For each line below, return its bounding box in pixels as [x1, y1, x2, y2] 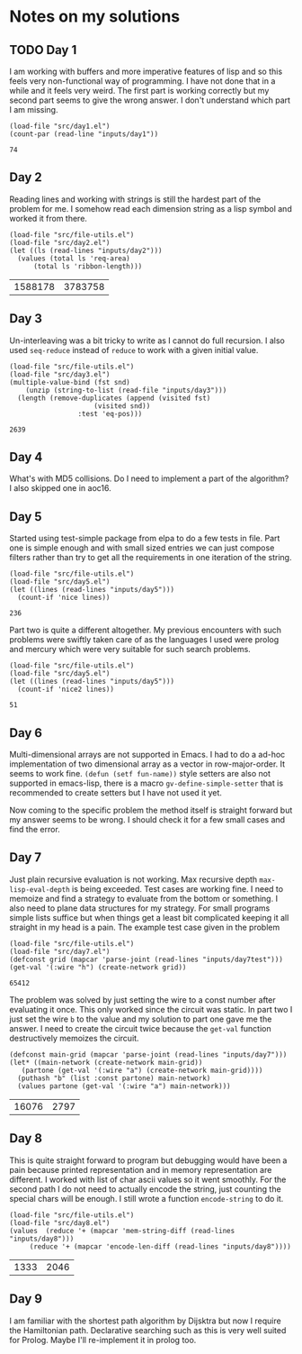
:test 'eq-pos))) [77, 409, 143, 418]
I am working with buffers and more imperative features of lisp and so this [9, 66, 283, 77]
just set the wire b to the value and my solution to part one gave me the [9, 1013, 272, 1024]
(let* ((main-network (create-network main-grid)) [9, 1058, 203, 1067]
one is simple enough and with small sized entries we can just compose [9, 542, 275, 553]
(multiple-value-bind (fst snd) [9, 377, 130, 386]
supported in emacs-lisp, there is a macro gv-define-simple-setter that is [9, 777, 284, 789]
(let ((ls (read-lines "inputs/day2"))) [9, 246, 164, 255]
